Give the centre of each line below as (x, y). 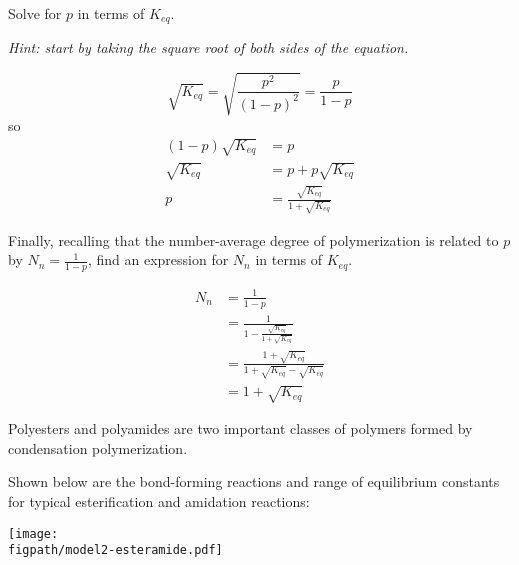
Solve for (35, 13)
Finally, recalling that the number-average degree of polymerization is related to (253, 239)
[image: (33, 533)
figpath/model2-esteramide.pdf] (115, 550)
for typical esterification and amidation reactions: (159, 500)
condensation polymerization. (98, 447)
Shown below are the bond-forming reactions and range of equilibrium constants (254, 481)
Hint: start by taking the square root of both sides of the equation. (208, 47)
